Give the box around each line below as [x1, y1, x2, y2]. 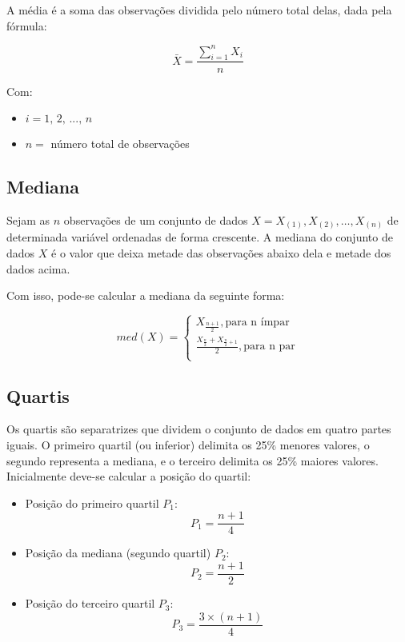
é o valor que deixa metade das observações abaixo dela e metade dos [51, 245, 391, 261]
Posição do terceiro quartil [25, 595, 155, 612]
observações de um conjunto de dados [63, 211, 248, 228]
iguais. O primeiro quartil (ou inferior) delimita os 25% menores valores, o [6, 436, 370, 453]
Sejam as [6, 211, 50, 228]
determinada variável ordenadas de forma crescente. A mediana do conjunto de [6, 229, 393, 245]
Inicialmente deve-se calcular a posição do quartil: [6, 468, 251, 484]
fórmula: [6, 17, 47, 34]
